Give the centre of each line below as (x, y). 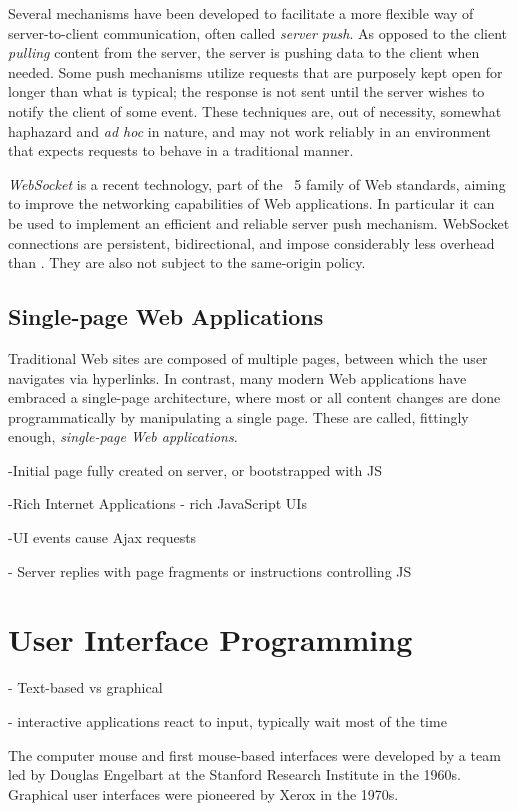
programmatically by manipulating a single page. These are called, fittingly (238, 416)
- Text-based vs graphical (85, 687)
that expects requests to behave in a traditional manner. (181, 150)
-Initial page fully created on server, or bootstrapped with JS (195, 469)
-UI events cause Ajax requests (102, 537)
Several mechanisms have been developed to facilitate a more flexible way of (241, 13)
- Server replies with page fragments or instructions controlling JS (210, 570)
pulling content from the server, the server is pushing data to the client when (244, 52)
